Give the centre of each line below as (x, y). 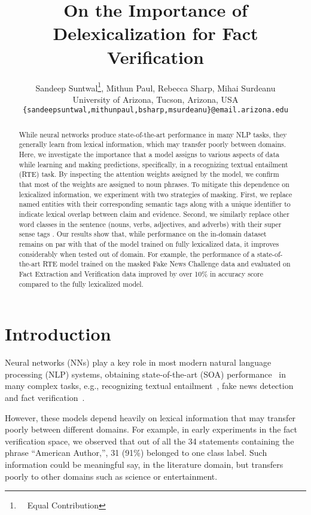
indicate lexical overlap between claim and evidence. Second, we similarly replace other (154, 214)
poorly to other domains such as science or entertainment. (111, 476)
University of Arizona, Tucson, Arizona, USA (155, 99)
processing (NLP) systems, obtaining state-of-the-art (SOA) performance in (146, 374)
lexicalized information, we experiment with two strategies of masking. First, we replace (155, 194)
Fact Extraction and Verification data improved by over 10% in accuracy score (141, 273)
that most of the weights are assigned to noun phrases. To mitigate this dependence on (154, 184)
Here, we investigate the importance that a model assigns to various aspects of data (149, 154)
